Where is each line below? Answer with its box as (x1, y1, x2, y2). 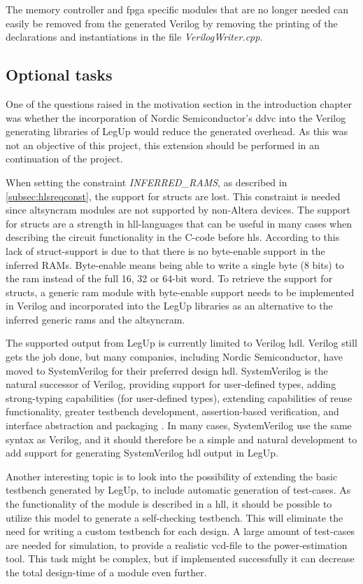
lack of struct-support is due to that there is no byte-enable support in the (6, 243, 325, 258)
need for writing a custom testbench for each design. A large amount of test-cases (6, 524, 355, 538)
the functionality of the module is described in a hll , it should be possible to (6, 496, 332, 511)
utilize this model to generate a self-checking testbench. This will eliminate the (6, 510, 343, 524)
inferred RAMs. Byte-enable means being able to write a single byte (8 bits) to (6, 257, 344, 272)
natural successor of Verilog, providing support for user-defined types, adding (6, 377, 336, 391)
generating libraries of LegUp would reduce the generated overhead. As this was (6, 124, 348, 139)
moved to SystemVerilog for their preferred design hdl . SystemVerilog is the (6, 363, 328, 377)
